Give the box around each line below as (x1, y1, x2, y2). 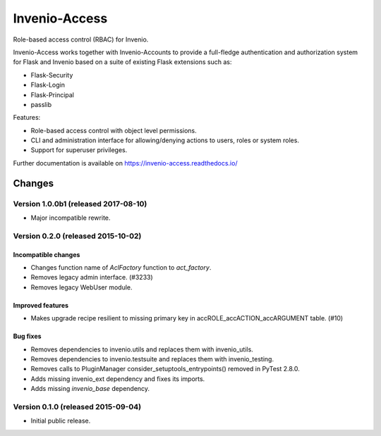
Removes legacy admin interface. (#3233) (30, 273, 153, 282)
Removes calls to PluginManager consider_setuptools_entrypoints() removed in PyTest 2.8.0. (30, 365, 300, 373)
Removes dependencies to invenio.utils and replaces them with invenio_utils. (30, 345, 253, 354)
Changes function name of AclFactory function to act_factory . (30, 263, 212, 271)
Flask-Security (30, 70, 73, 79)
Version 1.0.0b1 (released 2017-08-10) (13, 199, 147, 208)
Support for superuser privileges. (30, 146, 128, 154)
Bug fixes (13, 332, 42, 341)
